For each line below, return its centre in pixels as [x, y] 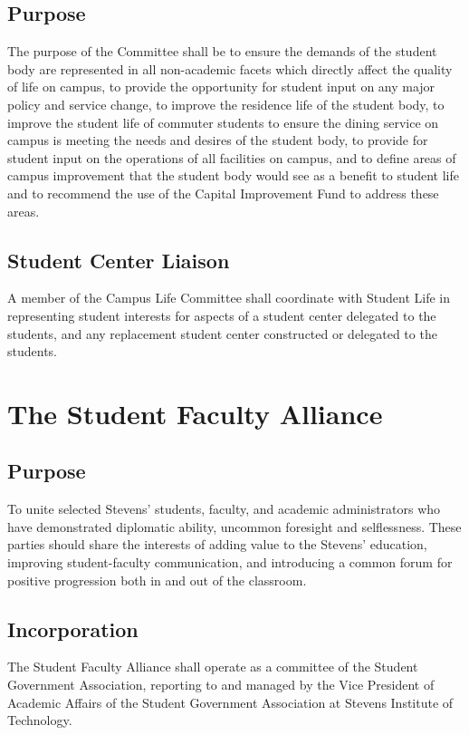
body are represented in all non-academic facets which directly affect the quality [230, 68]
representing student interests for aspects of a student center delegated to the [222, 315]
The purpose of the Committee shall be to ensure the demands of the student [222, 51]
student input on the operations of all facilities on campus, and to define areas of [232, 157]
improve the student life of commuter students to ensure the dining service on [223, 122]
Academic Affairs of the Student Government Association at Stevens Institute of [230, 702]
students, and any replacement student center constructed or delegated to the [222, 333]
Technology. [40, 720]
